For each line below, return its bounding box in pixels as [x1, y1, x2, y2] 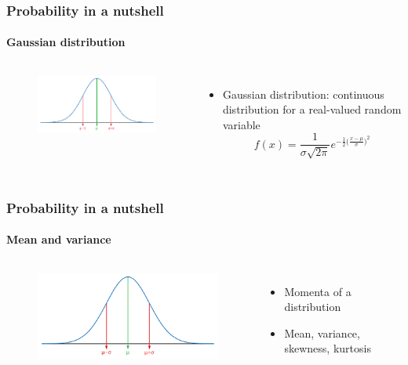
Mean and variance [6, 231, 111, 248]
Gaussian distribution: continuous [222, 85, 384, 102]
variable [222, 116, 260, 132]
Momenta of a [284, 283, 352, 299]
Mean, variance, [284, 324, 360, 341]
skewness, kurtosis [284, 340, 371, 356]
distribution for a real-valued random [222, 101, 402, 117]
